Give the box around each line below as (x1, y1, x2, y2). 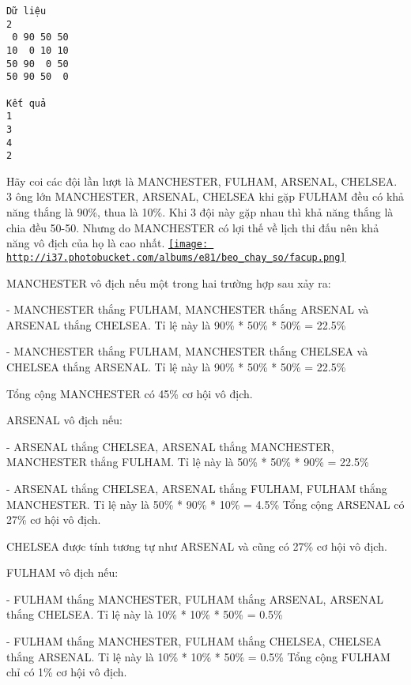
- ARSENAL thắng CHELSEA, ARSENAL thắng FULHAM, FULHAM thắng (6, 480, 387, 496)
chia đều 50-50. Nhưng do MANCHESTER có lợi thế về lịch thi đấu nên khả (6, 219, 379, 235)
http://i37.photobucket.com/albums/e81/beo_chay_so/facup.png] (6, 251, 346, 263)
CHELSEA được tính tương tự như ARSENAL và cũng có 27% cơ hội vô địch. (6, 537, 387, 554)
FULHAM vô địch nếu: (6, 564, 119, 581)
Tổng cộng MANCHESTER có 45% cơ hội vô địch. (6, 385, 253, 401)
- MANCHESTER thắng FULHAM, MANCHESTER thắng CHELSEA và (6, 343, 368, 359)
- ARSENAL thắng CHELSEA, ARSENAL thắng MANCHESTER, (6, 438, 334, 454)
